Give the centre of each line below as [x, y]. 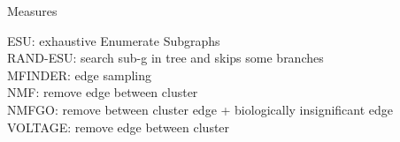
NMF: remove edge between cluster [103, 92]
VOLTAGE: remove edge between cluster [119, 127]
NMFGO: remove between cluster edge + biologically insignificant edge [200, 109]
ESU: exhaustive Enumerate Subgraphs [114, 40]
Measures [32, 11]
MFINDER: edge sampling [80, 75]
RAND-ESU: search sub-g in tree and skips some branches [165, 58]
